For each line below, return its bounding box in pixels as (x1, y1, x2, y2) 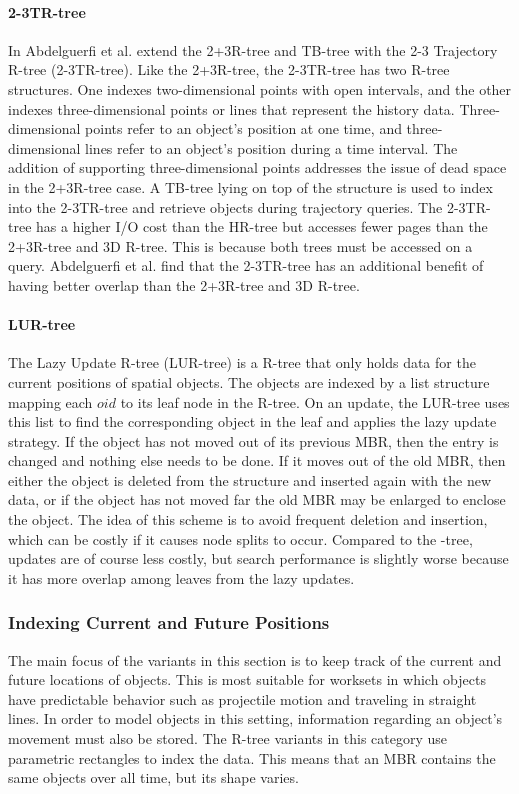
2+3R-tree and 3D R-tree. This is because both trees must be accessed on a (8, 235, 473, 256)
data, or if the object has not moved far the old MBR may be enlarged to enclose (8, 489, 506, 510)
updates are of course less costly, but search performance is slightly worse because (8, 548, 509, 569)
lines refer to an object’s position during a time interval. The (85, 137, 458, 158)
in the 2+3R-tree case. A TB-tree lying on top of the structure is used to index (8, 176, 493, 197)
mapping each (8, 391, 93, 412)
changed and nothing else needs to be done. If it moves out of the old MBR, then (8, 450, 506, 471)
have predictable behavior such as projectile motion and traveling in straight (8, 688, 477, 709)
